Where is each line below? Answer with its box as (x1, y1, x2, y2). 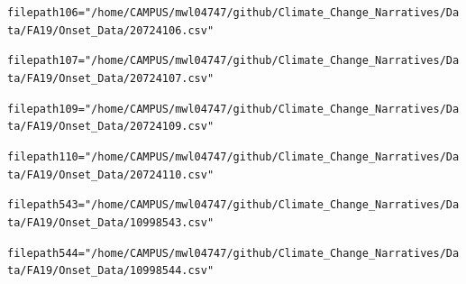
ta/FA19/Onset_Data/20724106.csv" (7, 23, 215, 37)
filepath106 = (7, 6, 85, 19)
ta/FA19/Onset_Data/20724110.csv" (7, 168, 215, 181)
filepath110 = (7, 150, 85, 163)
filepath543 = (7, 198, 85, 212)
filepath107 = (7, 54, 85, 68)
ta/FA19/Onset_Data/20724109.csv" (7, 120, 215, 133)
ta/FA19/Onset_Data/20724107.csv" (7, 71, 215, 85)
